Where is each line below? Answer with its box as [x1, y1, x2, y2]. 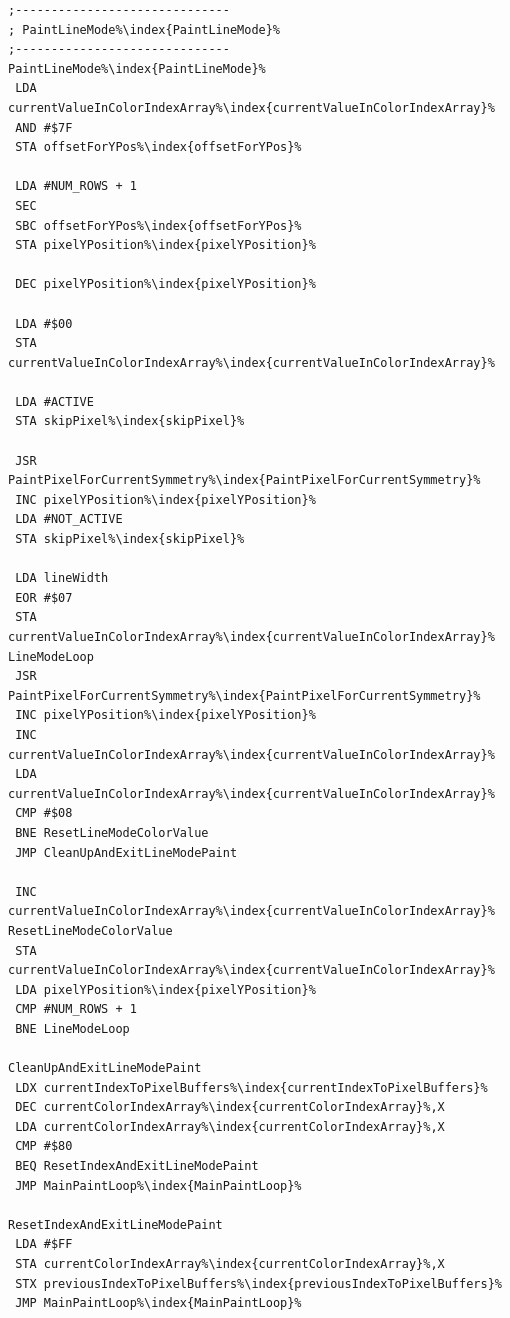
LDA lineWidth [15, 571, 109, 586]
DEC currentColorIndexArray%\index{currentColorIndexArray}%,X [15, 1100, 445, 1115]
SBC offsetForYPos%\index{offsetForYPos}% [15, 218, 302, 233]
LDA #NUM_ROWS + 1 [15, 179, 137, 194]
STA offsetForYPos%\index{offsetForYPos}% [15, 140, 302, 155]
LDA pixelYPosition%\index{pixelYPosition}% [15, 982, 316, 997]
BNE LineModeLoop [15, 1021, 130, 1036]
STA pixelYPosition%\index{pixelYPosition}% [15, 238, 316, 253]
